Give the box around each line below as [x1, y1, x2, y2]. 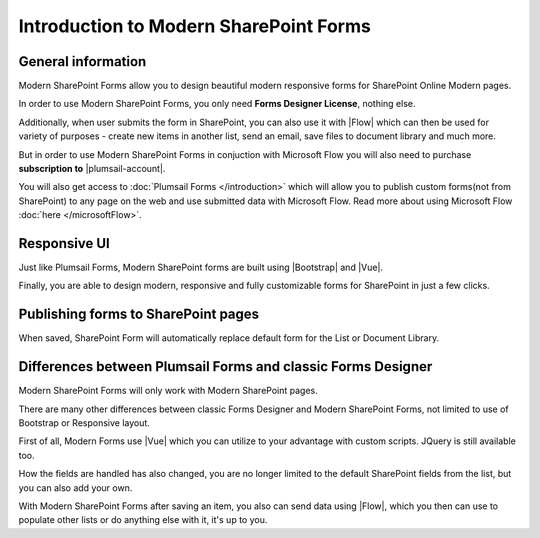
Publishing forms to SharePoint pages [18, 306, 260, 323]
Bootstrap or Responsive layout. [18, 417, 150, 429]
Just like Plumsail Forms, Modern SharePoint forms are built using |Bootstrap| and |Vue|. [18, 261, 384, 274]
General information [18, 53, 147, 70]
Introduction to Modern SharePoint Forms [18, 15, 372, 37]
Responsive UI [18, 235, 110, 252]
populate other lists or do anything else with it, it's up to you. [18, 514, 268, 526]
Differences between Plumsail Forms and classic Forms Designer [18, 358, 433, 375]
